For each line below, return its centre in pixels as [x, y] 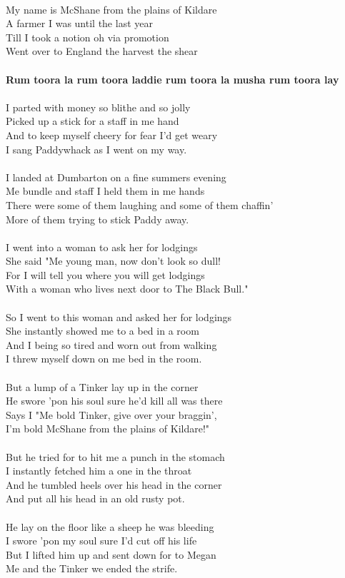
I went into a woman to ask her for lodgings [102, 247]
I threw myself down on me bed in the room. [104, 359]
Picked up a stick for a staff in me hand [92, 121]
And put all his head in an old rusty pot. [95, 498]
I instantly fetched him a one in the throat [99, 471]
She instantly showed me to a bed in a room [102, 331]
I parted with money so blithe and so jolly [98, 107]
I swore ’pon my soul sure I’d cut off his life [101, 541]
